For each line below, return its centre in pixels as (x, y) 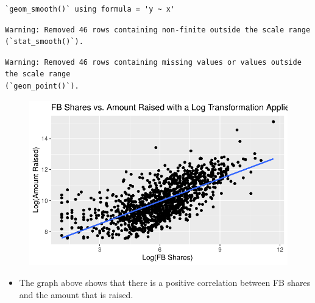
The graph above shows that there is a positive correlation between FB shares (165, 282)
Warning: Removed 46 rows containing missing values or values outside (153, 62)
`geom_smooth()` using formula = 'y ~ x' (90, 9)
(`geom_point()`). (42, 86)
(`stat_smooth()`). (44, 42)
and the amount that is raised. (76, 294)
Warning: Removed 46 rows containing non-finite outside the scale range (158, 30)
